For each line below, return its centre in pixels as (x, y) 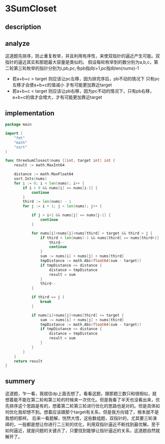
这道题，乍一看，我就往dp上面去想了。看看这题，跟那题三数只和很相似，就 (81, 394)
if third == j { (48, 297)
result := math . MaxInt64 (39, 165)
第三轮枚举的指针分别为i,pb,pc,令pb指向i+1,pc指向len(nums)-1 (76, 68)
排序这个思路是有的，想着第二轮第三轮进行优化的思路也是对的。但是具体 (82, 406)
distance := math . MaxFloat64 (44, 174)
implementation (30, 113)
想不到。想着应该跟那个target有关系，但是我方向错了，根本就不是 (93, 412)
